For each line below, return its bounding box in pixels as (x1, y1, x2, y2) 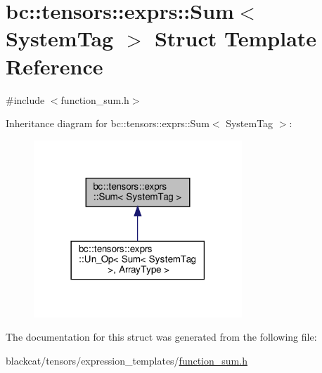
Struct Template (154, 24, 317, 53)
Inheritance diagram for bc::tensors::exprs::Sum (6, 116, 210, 131)
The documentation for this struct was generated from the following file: (6, 329, 317, 344)
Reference (6, 51, 103, 80)
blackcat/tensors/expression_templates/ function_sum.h (6, 353, 247, 367)
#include (6, 92, 45, 107)
